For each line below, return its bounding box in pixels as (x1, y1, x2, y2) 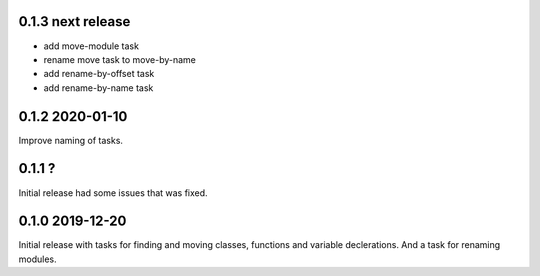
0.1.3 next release (18, 13, 131, 30)
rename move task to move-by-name (43, 53, 197, 65)
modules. (18, 253, 57, 265)
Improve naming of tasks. (18, 134, 124, 146)
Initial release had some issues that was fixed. (18, 186, 209, 199)
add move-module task (43, 40, 140, 52)
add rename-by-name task (43, 81, 154, 94)
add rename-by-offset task (43, 68, 155, 80)
